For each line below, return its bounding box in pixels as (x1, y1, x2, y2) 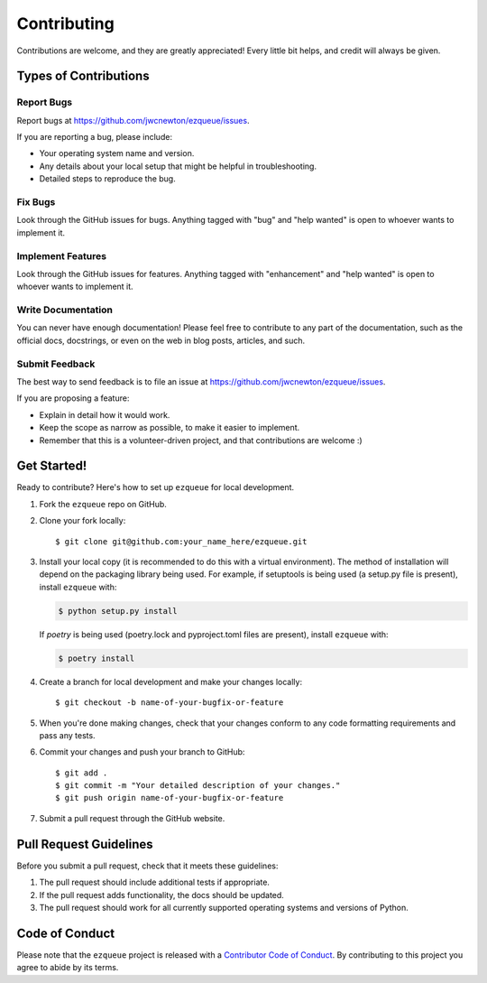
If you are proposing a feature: (16, 393, 130, 403)
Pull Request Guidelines (16, 836, 153, 852)
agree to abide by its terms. (16, 962, 119, 973)
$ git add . (55, 767, 108, 778)
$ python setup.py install (58, 606, 178, 616)
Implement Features (16, 249, 107, 262)
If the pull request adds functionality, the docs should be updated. (39, 889, 284, 900)
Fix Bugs (16, 196, 56, 209)
